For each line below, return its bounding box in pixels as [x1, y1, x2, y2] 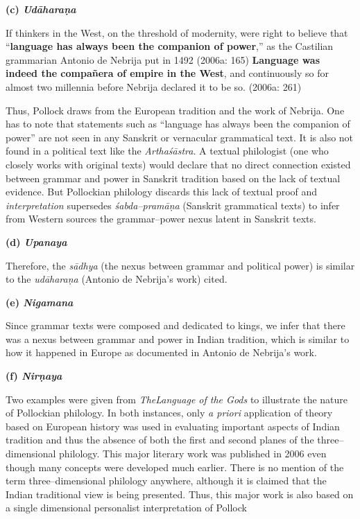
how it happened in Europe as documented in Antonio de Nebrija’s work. [6, 345, 317, 360]
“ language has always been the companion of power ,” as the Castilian [6, 39, 334, 53]
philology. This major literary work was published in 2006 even [59, 446, 327, 461]
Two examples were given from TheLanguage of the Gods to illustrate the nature [6, 392, 348, 406]
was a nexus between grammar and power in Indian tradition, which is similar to [6, 331, 350, 346]
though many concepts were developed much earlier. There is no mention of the [6, 459, 344, 474]
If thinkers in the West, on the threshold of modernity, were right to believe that [6, 25, 348, 39]
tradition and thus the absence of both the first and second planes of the [6, 432, 314, 447]
